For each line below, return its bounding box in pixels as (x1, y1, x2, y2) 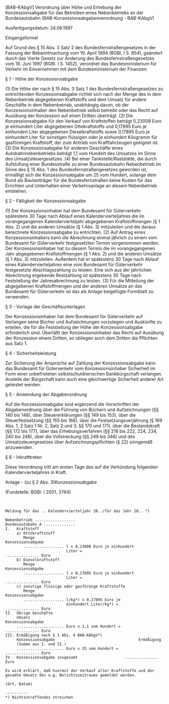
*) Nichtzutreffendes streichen (5, 695, 73, 700)
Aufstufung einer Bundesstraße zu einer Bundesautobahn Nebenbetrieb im (5, 161, 161, 167)
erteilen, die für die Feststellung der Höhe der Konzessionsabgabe (5, 324, 143, 330)
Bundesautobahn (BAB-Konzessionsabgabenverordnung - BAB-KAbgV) (5, 15, 155, 21)
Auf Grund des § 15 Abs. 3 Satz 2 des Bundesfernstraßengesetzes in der (5, 45, 156, 50)
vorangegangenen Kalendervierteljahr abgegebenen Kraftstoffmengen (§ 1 (5, 218, 160, 225)
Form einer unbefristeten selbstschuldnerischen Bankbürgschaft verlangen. (5, 371, 162, 377)
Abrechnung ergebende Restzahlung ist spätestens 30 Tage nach (5, 272, 142, 278)
